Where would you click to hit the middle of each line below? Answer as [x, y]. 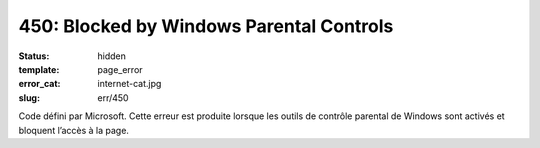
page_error [120, 69]
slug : [29, 97]
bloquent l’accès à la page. [74, 130]
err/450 [113, 97]
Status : [34, 56]
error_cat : [39, 84]
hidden [112, 56]
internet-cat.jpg [129, 84]
